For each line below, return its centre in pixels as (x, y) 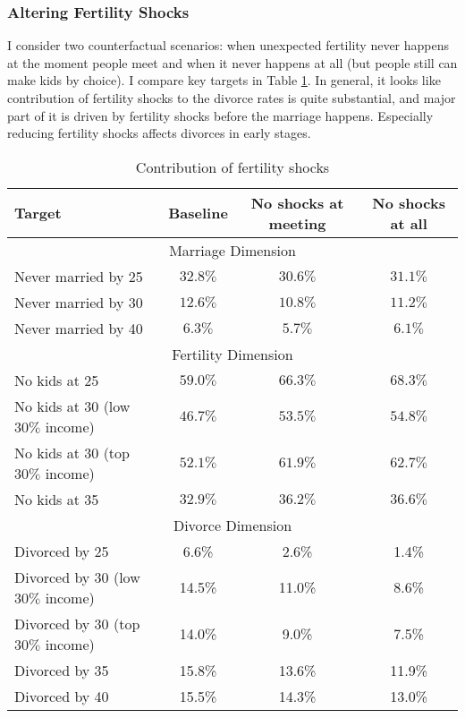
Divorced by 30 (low (77, 577)
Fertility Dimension (232, 354)
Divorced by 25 (62, 551)
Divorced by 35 (62, 670)
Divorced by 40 (62, 696)
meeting (297, 223)
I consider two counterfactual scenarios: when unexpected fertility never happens (228, 45)
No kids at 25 (57, 380)
